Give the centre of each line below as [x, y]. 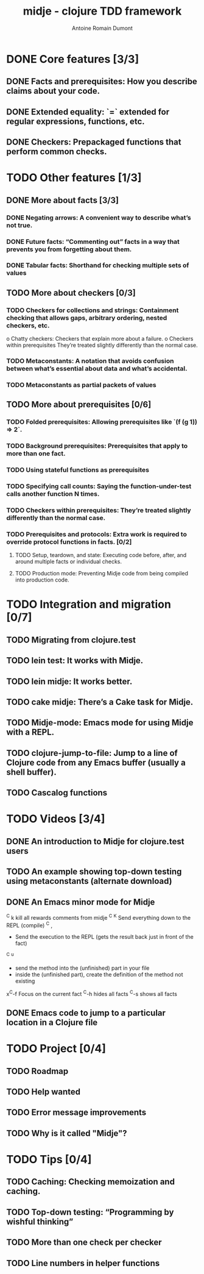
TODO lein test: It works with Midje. [75, 660]
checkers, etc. [28, 326]
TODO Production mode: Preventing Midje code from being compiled [102, 574]
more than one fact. [36, 454]
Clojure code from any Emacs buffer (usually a [96, 762]
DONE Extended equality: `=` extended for [88, 112]
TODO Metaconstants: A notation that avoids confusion [90, 361]
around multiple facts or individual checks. [68, 561]
